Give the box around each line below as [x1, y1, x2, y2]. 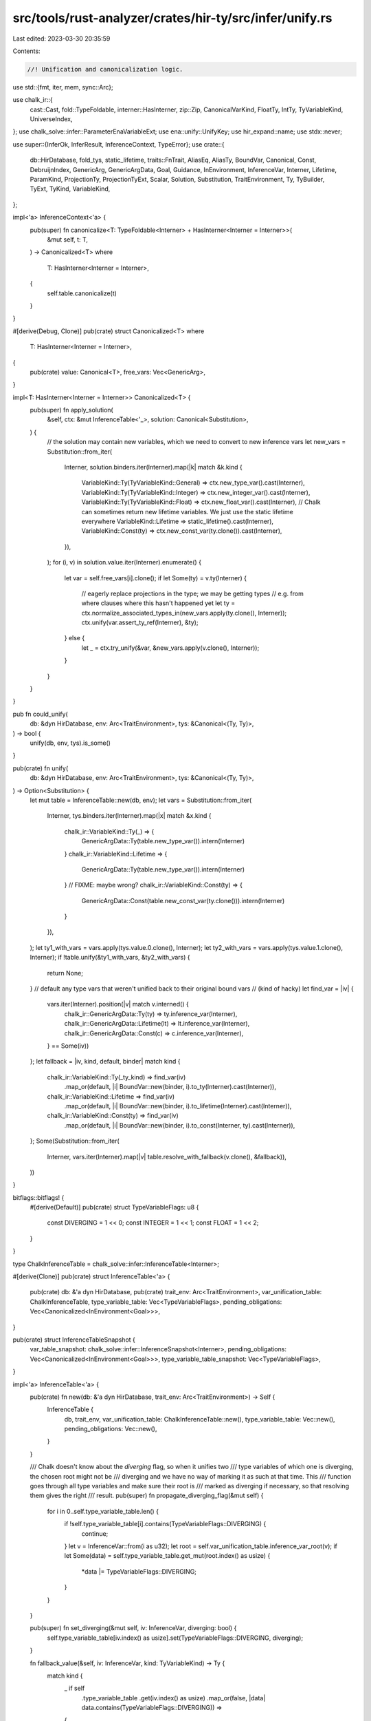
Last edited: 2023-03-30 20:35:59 [12, 34, 111, 43]
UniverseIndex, [30, 115, 73, 123]
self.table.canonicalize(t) [47, 289, 117, 297]
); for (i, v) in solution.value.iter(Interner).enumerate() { [47, 558, 202, 567]
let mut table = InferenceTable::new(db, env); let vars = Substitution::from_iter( [30, 796, 252, 804]
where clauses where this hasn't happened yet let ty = [81, 599, 236, 607]
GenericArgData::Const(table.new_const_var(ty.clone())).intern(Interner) [81, 896, 285, 905]
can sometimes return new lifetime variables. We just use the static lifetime [81, 507, 293, 516]
